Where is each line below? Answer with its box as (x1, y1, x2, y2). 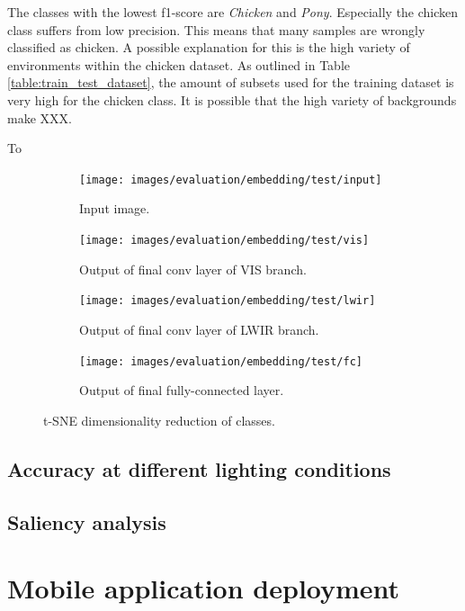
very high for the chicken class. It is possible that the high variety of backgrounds (7, 90, 457, 109)
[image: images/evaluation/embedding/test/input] (79, 173, 382, 186)
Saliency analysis (7, 508, 166, 535)
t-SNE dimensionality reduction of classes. (43, 410, 275, 429)
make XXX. (7, 108, 72, 127)
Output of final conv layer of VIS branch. (79, 259, 307, 278)
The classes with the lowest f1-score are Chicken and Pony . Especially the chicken (7, 3, 459, 21)
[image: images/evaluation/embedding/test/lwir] (79, 294, 376, 308)
